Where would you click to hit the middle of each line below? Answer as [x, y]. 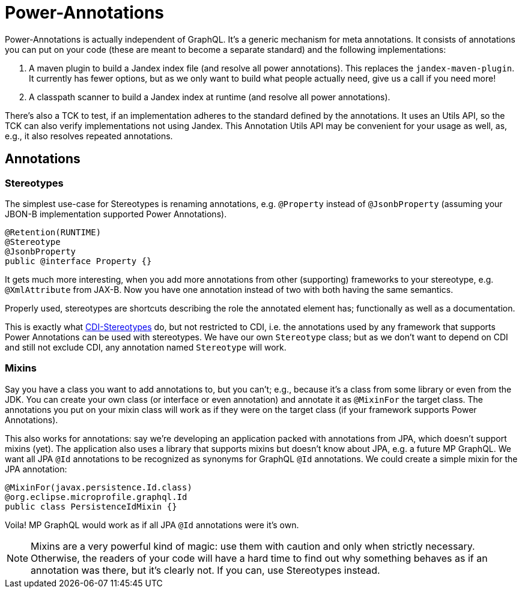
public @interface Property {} [78, 261]
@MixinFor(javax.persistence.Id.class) [99, 487]
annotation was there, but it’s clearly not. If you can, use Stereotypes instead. [205, 570]
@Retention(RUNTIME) [53, 232]
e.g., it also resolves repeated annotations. [89, 136]
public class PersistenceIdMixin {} [91, 506]
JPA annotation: [36, 469]
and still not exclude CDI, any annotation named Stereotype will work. [146, 347]
